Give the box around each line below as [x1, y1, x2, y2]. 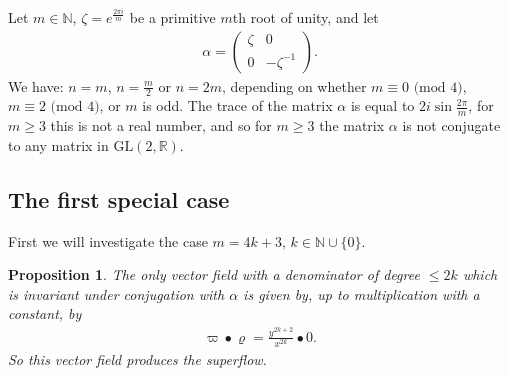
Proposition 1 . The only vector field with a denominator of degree [8, 264, 420, 285]
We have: [8, 75, 64, 96]
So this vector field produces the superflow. [8, 349, 267, 370]
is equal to [350, 95, 415, 116]
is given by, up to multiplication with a [243, 283, 480, 304]
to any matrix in [8, 134, 109, 155]
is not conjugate [402, 115, 501, 136]
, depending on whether [222, 75, 367, 96]
